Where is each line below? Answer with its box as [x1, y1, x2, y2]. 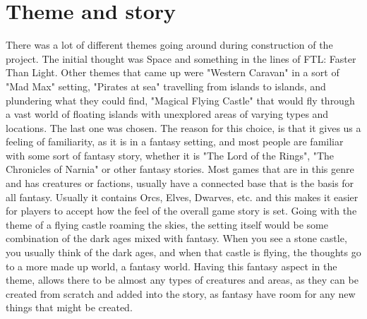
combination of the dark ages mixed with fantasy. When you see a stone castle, [6, 231, 347, 246]
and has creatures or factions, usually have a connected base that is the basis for [6, 176, 354, 191]
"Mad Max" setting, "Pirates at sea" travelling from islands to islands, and [6, 78, 326, 93]
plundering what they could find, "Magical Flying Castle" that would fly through [6, 92, 355, 107]
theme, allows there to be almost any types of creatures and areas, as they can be [6, 272, 359, 287]
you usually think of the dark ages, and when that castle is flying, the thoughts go [6, 245, 361, 260]
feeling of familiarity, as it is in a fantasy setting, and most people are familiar [6, 134, 344, 149]
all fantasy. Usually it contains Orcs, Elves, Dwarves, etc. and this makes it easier [6, 189, 359, 204]
